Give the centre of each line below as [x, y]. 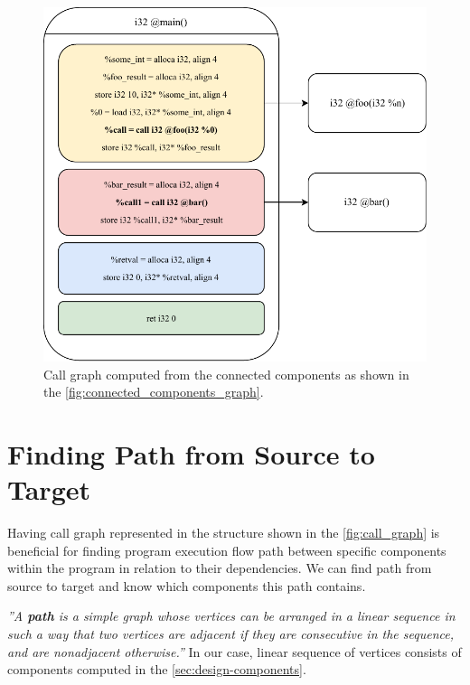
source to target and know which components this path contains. [187, 585]
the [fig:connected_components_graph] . [154, 392]
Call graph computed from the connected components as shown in [226, 374]
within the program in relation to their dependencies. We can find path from [220, 568]
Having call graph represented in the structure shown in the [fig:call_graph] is [224, 533]
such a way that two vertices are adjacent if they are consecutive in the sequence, [230, 634]
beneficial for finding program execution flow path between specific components [227, 550]
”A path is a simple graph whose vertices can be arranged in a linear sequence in [231, 616]
